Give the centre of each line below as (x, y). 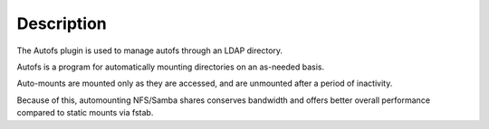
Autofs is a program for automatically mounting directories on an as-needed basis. (171, 67)
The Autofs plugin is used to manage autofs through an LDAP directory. (150, 51)
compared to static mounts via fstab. (85, 113)
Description (62, 23)
